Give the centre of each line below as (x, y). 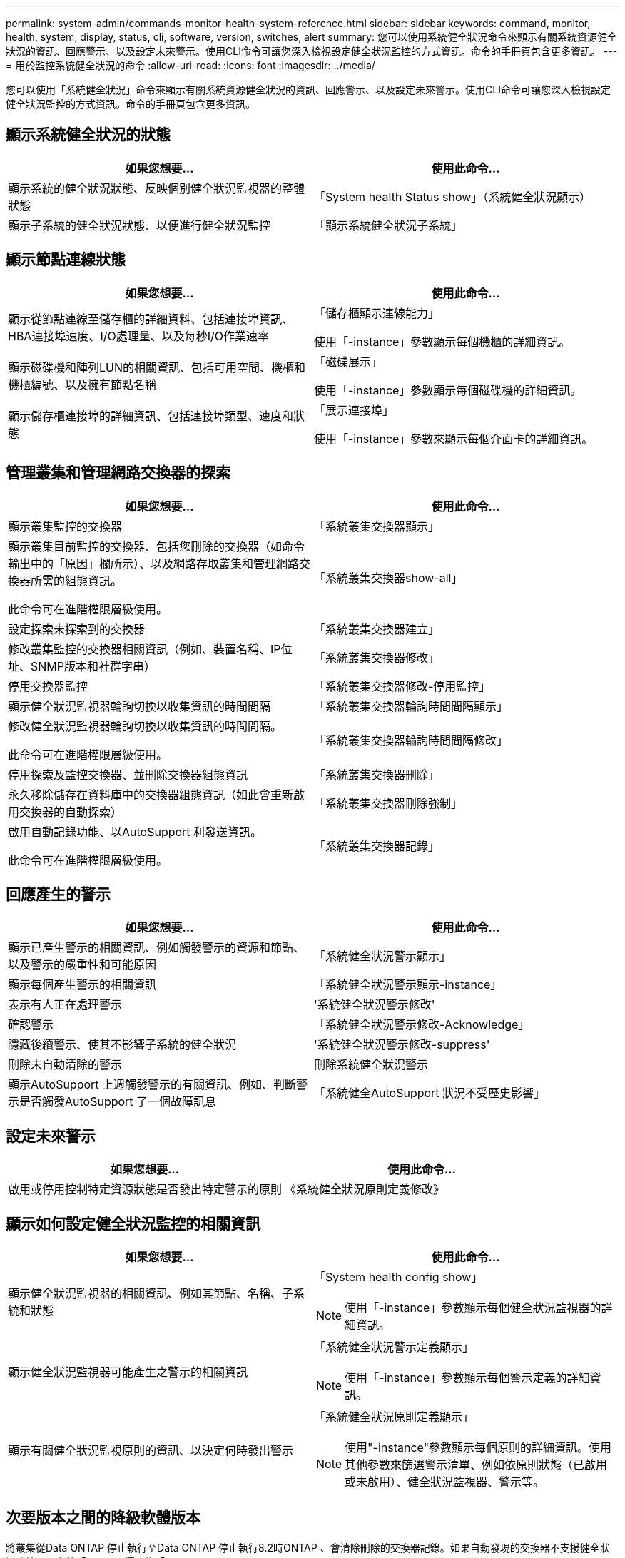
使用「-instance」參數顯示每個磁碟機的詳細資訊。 (448, 390)
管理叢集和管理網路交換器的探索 (118, 473)
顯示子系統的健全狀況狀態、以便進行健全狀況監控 (139, 225)
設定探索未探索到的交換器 (77, 629)
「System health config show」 (398, 1277)
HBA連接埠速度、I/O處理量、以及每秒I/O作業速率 (138, 336)
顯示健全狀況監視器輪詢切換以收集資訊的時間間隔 (139, 706)
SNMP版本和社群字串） (93, 666)
